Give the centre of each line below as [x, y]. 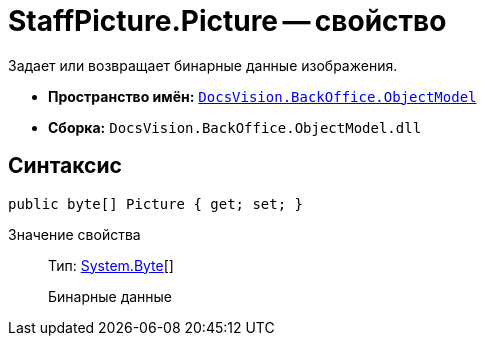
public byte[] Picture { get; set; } [156, 203]
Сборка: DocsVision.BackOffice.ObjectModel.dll [235, 127]
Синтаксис [65, 166]
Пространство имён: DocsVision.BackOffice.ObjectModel [262, 96]
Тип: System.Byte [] [111, 265]
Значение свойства [74, 234]
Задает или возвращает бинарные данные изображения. [203, 65]
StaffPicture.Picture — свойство [227, 21]
